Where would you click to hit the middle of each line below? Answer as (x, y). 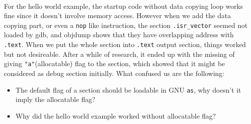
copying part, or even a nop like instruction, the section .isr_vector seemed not (126, 25)
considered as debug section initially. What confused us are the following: (114, 73)
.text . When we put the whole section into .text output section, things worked (125, 44)
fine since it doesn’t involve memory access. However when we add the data (117, 15)
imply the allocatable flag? (55, 99)
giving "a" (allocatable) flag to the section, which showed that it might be (114, 63)
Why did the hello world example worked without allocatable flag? (116, 115)
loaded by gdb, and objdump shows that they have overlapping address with (119, 35)
